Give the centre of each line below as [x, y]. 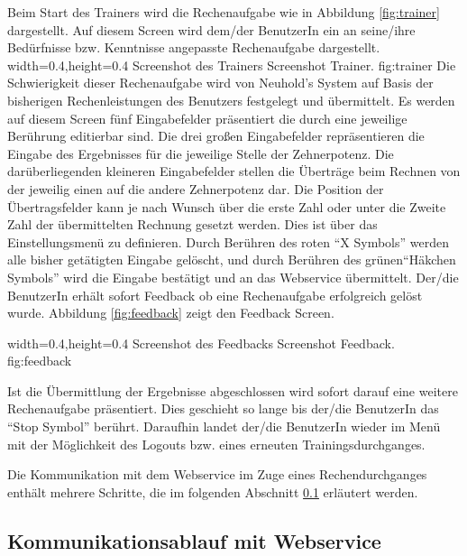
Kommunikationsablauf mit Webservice [194, 540]
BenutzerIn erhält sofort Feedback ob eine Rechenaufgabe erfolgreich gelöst [215, 295]
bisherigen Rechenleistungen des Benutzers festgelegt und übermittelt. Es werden [231, 100]
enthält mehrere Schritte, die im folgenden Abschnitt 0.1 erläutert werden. [213, 491]
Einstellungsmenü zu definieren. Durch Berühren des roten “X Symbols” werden [228, 241]
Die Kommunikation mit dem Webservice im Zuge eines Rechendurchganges [217, 474]
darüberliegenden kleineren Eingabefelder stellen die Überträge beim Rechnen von [234, 171]
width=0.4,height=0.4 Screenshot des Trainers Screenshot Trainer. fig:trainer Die [232, 65]
